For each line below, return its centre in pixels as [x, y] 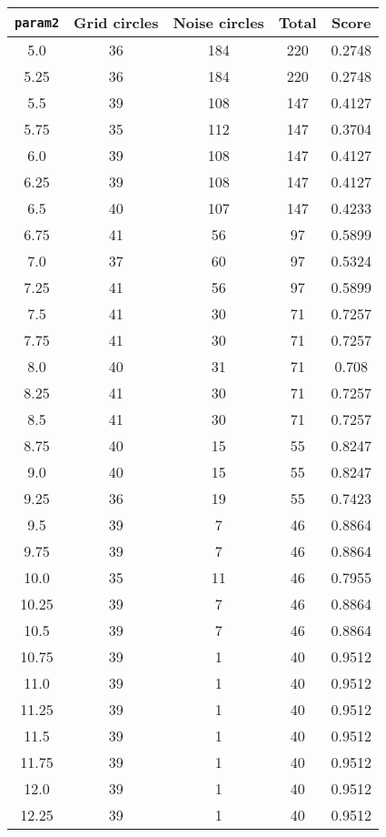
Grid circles [116, 22]
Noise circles [218, 22]
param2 [37, 22]
